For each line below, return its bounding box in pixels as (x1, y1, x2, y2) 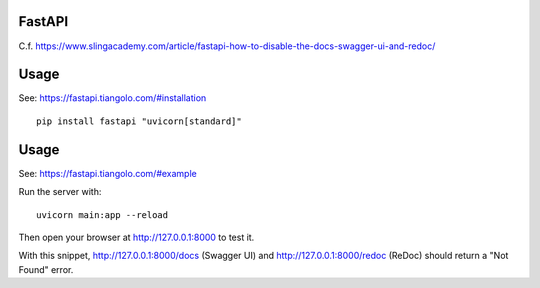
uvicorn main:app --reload (36, 209, 169, 220)
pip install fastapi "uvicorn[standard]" (36, 115, 242, 127)
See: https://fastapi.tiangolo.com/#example (18, 167, 197, 179)
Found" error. (18, 263, 74, 275)
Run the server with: (18, 186, 102, 198)
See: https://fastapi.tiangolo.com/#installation (18, 92, 207, 104)
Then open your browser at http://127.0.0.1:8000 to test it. (18, 231, 255, 243)
